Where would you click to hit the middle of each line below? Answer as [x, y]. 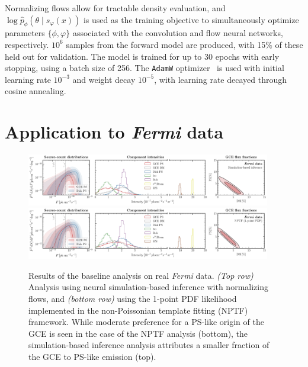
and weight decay [104, 79]
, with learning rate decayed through [220, 79]
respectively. [27, 44]
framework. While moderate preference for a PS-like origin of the [146, 322]
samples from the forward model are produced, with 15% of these [185, 44]
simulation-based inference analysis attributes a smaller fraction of [149, 345]
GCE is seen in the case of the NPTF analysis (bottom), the [138, 333]
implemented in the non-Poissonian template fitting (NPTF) [138, 310]
